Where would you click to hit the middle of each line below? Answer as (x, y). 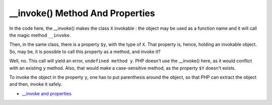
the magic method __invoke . (40, 35)
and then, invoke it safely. (36, 84)
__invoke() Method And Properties (82, 13)
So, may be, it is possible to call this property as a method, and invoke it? (85, 51)
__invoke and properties (47, 93)
